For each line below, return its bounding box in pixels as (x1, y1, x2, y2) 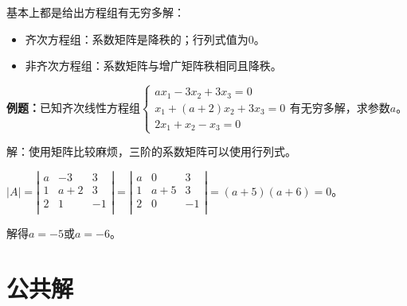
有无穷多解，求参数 (289, 99, 390, 115)
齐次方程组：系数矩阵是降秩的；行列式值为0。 (25, 30, 265, 47)
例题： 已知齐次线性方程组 (6, 99, 140, 115)
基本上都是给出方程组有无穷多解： (6, 4, 185, 20)
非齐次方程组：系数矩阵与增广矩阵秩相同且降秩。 (25, 57, 282, 74)
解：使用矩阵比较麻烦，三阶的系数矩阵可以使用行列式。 (6, 143, 296, 160)
